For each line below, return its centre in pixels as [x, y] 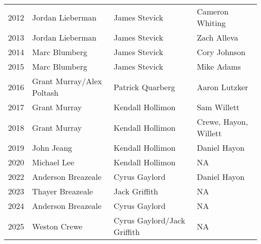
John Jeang [52, 148]
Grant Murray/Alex [67, 81]
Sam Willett [218, 107]
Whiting [211, 23]
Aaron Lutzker [223, 87]
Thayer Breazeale [63, 191]
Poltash [45, 92]
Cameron [213, 11]
